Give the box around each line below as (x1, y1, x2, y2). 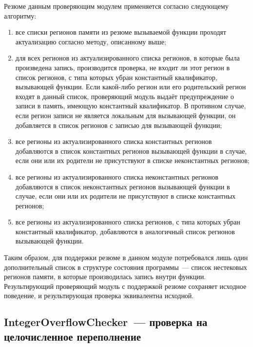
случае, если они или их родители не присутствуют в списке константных (15, 191, 236, 201)
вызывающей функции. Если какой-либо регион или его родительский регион (15, 82, 246, 92)
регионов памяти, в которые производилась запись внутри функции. (4, 271, 206, 282)
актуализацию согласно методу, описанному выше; (15, 36, 166, 46)
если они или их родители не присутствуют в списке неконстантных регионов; (15, 155, 250, 165)
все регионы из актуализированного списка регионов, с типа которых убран (15, 217, 240, 227)
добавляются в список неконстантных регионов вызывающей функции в (15, 181, 230, 191)
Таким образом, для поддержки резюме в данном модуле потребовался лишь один (4, 252, 248, 263)
